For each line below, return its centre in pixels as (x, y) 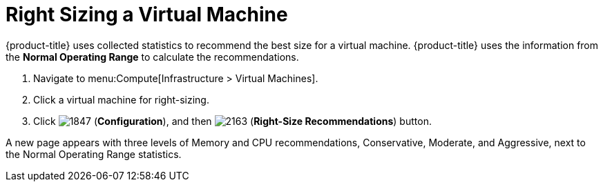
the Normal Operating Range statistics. (94, 154)
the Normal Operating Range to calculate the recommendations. (152, 57)
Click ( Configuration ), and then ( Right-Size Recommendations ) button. (232, 121)
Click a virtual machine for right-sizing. (121, 99)
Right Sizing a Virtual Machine (147, 14)
